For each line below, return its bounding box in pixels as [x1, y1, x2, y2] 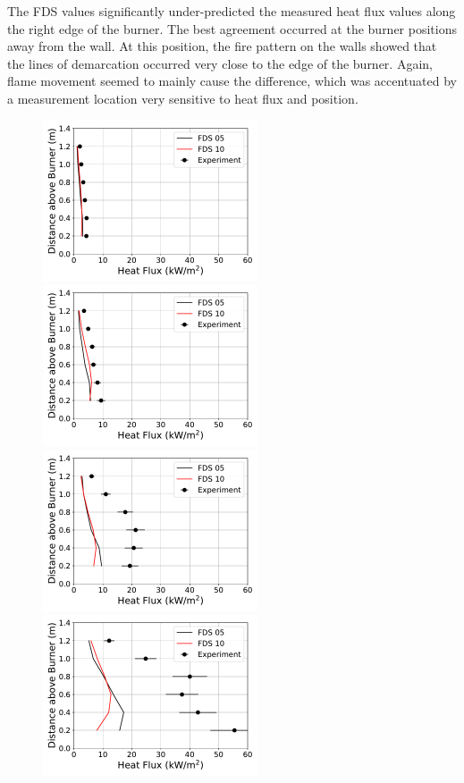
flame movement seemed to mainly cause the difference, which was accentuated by [7, 72, 457, 90]
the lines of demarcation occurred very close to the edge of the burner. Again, [7, 54, 433, 72]
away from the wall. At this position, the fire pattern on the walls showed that [7, 37, 437, 55]
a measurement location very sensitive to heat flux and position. [7, 88, 359, 107]
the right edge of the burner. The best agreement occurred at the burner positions [7, 19, 457, 38]
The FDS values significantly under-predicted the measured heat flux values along [7, 2, 456, 20]
